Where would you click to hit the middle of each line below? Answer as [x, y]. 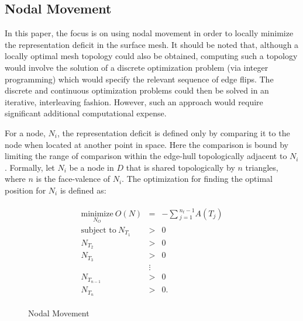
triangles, [262, 167]
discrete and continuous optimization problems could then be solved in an [137, 90]
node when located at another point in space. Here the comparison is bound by [147, 144]
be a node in [92, 167]
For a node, [25, 132]
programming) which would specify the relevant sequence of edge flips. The [139, 79]
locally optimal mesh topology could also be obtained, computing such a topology [151, 56]
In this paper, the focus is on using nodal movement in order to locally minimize [149, 33]
